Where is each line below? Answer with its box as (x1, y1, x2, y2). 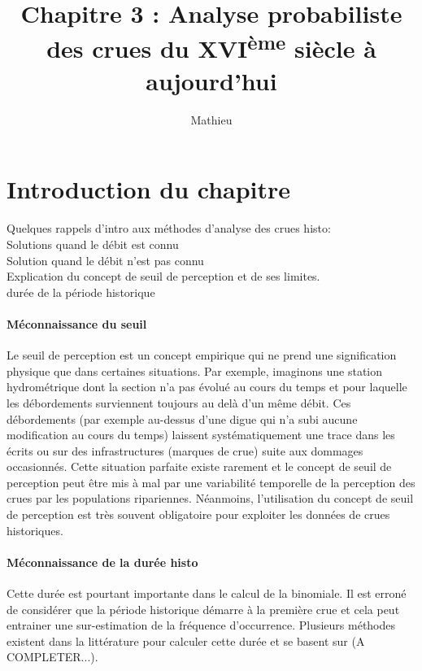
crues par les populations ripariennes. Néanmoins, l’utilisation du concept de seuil (7, 490, 414, 507)
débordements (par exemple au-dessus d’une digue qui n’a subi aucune (7, 410, 358, 427)
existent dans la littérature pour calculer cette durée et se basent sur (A (7, 632, 365, 649)
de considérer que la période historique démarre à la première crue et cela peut (7, 600, 400, 617)
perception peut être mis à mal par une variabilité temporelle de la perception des (7, 473, 415, 490)
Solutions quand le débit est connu (7, 235, 179, 252)
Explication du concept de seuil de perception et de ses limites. (7, 268, 320, 285)
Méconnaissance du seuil (7, 315, 147, 332)
